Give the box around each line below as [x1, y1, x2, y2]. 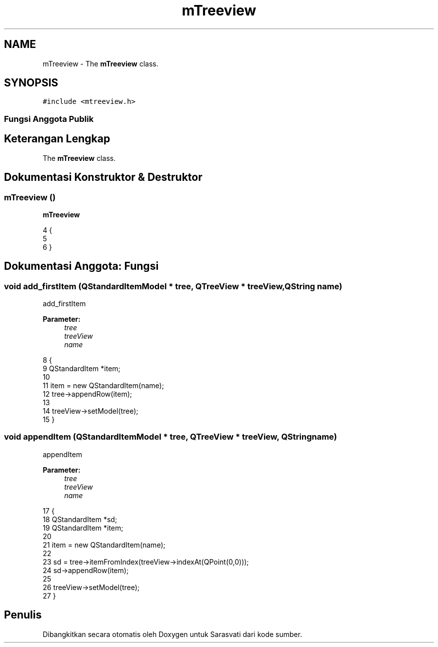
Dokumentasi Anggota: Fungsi [4, 260, 159, 273]
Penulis [4, 609, 42, 622]
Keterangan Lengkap [4, 132, 110, 145]
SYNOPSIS [4, 76, 58, 89]
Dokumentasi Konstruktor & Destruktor [4, 171, 202, 184]
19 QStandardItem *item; [42, 523, 123, 532]
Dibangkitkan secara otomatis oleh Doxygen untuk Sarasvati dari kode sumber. [42, 630, 302, 639]
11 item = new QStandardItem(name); [42, 381, 164, 390]
